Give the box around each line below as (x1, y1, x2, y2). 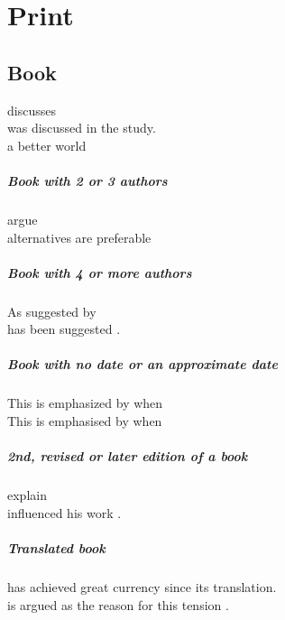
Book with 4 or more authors (7, 263, 192, 282)
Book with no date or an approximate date (7, 355, 278, 374)
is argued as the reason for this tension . (7, 595, 229, 614)
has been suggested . (7, 319, 121, 338)
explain (7, 486, 47, 504)
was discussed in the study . (7, 118, 156, 137)
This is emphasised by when (7, 412, 162, 430)
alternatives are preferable (7, 227, 152, 246)
